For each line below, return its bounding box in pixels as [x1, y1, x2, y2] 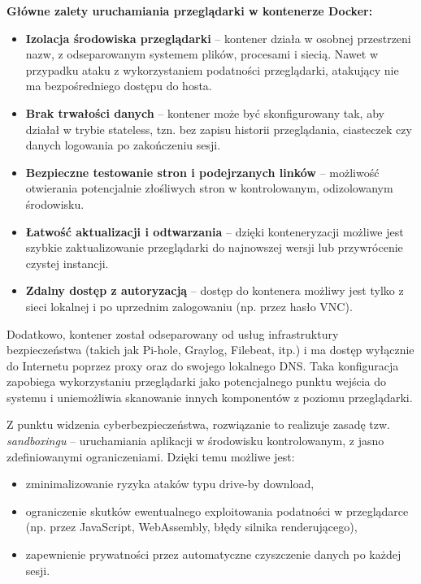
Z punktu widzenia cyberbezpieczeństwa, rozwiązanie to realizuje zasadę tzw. [7, 416, 390, 433]
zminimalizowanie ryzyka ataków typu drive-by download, [25, 475, 315, 492]
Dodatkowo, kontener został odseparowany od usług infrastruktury [7, 325, 339, 342]
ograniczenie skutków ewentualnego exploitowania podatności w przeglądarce [25, 502, 409, 519]
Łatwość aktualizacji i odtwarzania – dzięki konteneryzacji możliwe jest [25, 223, 404, 240]
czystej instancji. [25, 254, 109, 271]
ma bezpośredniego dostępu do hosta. [25, 77, 212, 94]
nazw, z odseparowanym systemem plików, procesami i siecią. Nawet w [25, 45, 378, 63]
